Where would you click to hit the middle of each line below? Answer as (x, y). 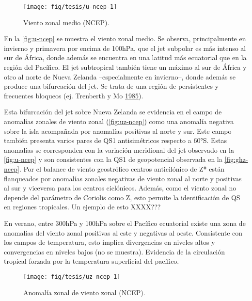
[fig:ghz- (236, 159)
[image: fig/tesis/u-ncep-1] (70, 7)
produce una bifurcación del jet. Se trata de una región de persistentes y (111, 86)
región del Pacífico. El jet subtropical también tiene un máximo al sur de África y (125, 67)
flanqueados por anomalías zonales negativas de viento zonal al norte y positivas (123, 178)
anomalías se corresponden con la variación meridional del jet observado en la (119, 150)
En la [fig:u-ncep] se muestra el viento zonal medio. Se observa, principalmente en (125, 39)
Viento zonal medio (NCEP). (66, 22)
